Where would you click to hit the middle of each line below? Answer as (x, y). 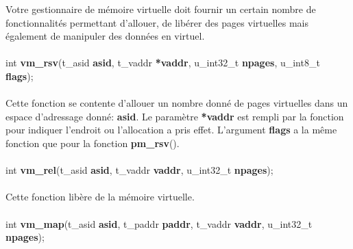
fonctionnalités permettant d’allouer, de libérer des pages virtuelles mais (157, 22)
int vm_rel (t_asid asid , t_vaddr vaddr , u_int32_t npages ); (139, 170)
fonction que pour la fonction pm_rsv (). (93, 143)
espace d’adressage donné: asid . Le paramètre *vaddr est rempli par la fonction (175, 116)
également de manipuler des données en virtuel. (105, 36)
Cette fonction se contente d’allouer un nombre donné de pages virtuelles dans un (177, 103)
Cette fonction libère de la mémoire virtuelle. (100, 197)
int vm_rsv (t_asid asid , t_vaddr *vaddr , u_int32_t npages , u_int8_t (163, 63)
